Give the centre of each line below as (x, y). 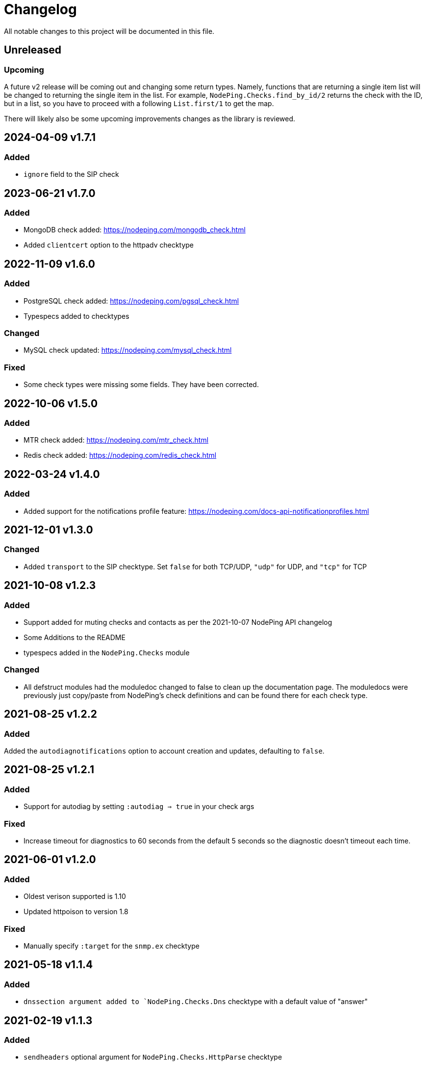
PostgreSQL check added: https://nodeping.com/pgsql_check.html (131, 301)
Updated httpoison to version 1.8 (76, 912)
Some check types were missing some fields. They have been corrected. (141, 385)
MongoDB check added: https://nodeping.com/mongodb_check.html (135, 230)
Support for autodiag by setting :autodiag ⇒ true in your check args (139, 807)
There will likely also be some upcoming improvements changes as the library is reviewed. (150, 118)
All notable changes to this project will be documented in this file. (109, 31)
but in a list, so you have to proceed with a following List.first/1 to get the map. (139, 103)
